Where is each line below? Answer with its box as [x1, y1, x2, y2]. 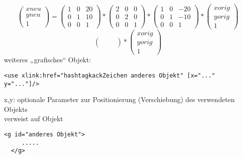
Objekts [4, 104, 28, 114]
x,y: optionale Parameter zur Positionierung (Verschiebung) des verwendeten [4, 94, 235, 105]
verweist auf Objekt [4, 113, 63, 124]
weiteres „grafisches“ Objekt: [4, 54, 91, 65]
